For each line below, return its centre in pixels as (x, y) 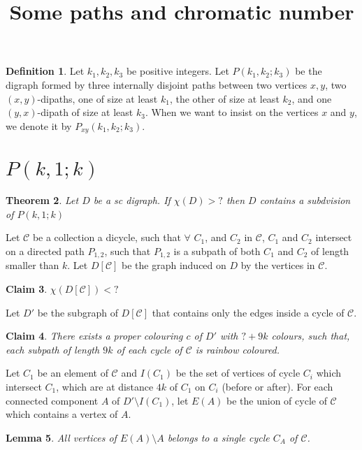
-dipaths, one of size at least (97, 98)
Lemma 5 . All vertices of (61, 437)
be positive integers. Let (178, 71)
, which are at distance (105, 386)
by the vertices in (278, 265)
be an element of (73, 373)
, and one (312, 98)
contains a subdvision (305, 200)
